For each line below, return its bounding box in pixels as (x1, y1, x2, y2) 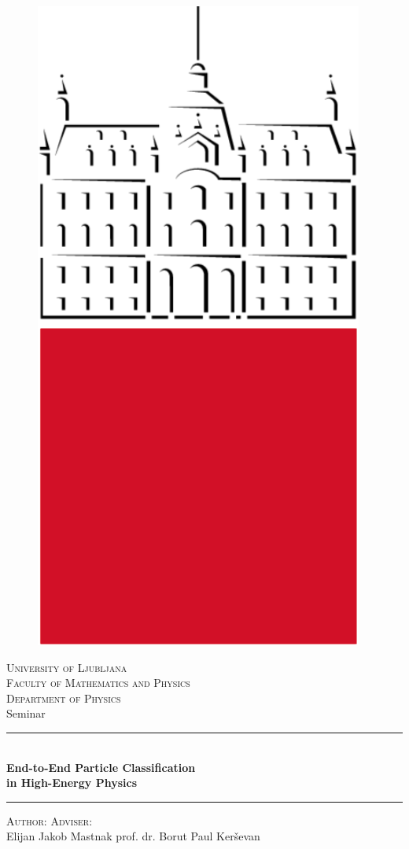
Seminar (6, 705, 46, 722)
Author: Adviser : (6, 812, 93, 829)
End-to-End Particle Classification (6, 759, 196, 775)
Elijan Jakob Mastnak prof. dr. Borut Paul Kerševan (6, 828, 260, 844)
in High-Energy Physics (6, 774, 137, 791)
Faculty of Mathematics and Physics (6, 674, 190, 691)
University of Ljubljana (6, 659, 127, 675)
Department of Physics (6, 689, 121, 706)
